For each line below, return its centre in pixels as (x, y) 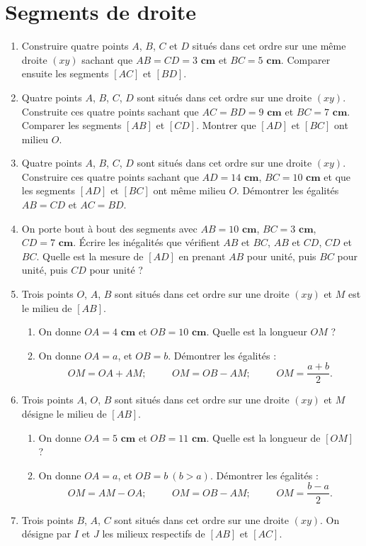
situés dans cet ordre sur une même (269, 46)
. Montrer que (226, 125)
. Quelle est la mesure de (90, 256)
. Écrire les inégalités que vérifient (147, 242)
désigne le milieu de (64, 414)
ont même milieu (189, 190)
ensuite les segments (65, 73)
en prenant (202, 256)
